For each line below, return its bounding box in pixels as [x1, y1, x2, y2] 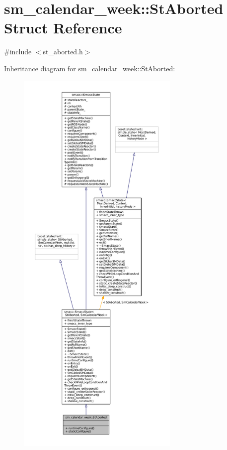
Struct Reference [4, 17, 122, 38]
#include [4, 46, 32, 57]
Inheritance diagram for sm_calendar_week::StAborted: [4, 63, 175, 73]
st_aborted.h [43, 46, 83, 57]
